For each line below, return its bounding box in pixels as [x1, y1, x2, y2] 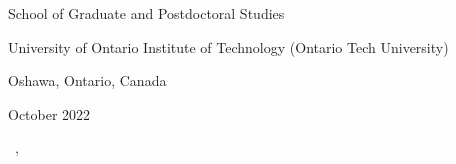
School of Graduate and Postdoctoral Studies [8, 3, 285, 23]
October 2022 [8, 103, 91, 124]
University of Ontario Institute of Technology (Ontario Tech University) [8, 36, 449, 57]
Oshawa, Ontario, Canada [8, 70, 167, 91]
